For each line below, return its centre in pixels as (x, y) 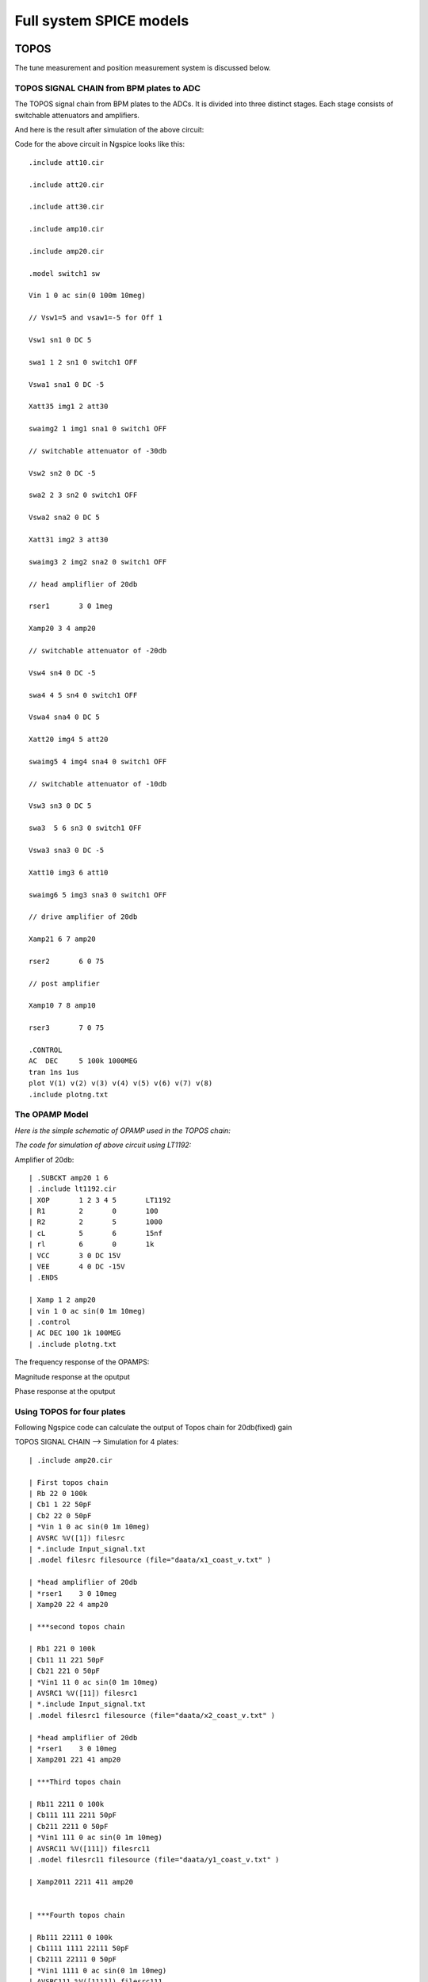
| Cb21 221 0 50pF (65, 1671)
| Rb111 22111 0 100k (71, 1937)
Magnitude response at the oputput (73, 1376)
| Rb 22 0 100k (58, 1494)
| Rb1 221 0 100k (62, 1649)
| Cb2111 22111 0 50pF (73, 1959)
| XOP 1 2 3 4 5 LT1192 (100, 1200)
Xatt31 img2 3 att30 (69, 540)
